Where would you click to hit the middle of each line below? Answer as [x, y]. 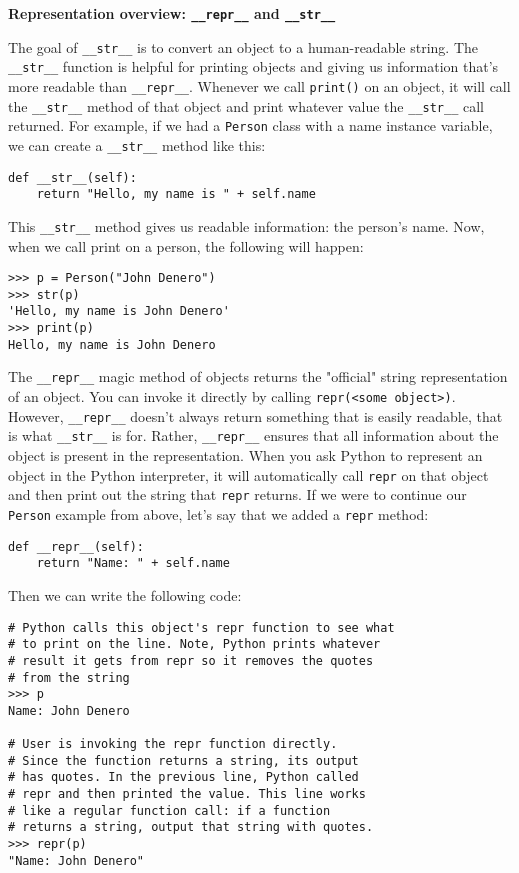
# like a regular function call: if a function [169, 810]
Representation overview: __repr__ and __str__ [172, 13]
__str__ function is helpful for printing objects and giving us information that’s [253, 66]
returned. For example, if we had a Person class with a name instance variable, [250, 125]
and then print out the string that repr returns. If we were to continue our [237, 494]
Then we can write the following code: [125, 594]
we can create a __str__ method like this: [137, 144]
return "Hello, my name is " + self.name [176, 194]
